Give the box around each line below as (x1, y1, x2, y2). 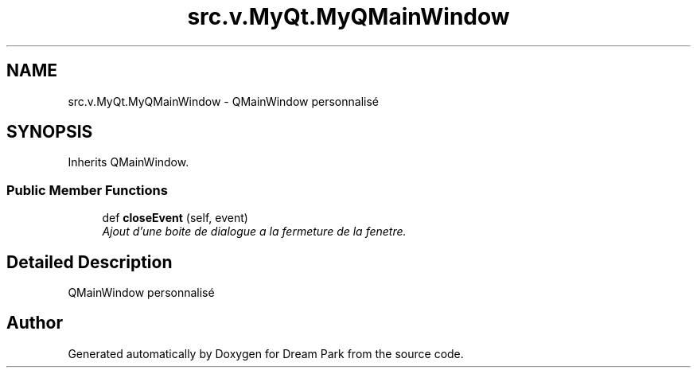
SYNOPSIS (6, 122, 93, 142)
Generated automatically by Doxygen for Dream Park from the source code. (68, 346, 464, 360)
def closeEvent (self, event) (102, 211, 248, 225)
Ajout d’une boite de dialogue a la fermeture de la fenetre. (102, 224, 407, 239)
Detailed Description (6, 251, 173, 272)
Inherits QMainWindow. (68, 155, 189, 169)
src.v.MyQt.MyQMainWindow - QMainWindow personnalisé (68, 94, 379, 108)
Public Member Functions (6, 181, 168, 198)
